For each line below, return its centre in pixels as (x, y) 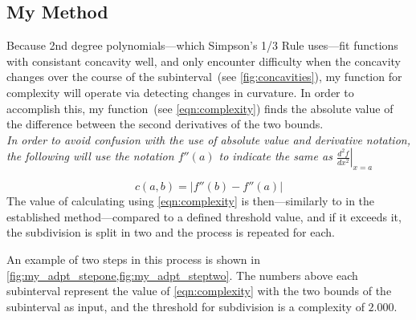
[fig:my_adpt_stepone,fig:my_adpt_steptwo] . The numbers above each (182, 275)
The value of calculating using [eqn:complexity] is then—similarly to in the (191, 201)
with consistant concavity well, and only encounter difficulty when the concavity (204, 61)
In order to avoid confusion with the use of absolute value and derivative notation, (208, 139)
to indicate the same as (275, 156)
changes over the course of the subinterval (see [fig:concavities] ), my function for (204, 77)
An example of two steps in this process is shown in (133, 259)
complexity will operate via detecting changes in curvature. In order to (180, 92)
